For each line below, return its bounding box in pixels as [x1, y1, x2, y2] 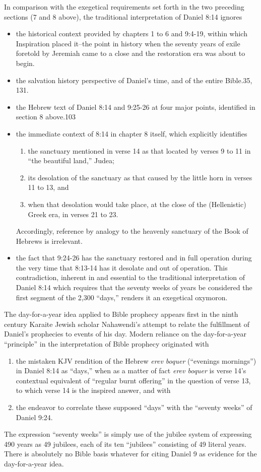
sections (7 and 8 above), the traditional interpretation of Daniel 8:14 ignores [4, 11, 242, 22]
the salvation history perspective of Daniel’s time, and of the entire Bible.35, [16, 75, 252, 85]
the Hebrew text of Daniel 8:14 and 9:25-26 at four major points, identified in [16, 101, 255, 112]
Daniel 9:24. [16, 412, 53, 422]
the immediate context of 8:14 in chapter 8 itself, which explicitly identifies [16, 128, 247, 139]
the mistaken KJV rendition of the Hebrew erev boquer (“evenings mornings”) [16, 355, 256, 366]
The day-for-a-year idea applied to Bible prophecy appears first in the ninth [4, 309, 238, 319]
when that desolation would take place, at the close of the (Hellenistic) [28, 198, 246, 209]
